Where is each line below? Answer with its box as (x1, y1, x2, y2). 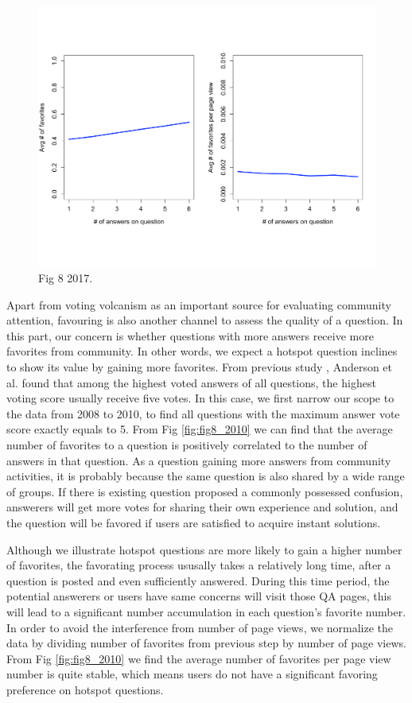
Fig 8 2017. (38, 270, 93, 286)
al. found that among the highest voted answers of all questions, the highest (6, 374, 376, 390)
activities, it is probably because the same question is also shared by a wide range (6, 468, 405, 484)
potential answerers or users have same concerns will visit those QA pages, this (6, 588, 391, 604)
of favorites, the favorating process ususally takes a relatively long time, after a (6, 557, 391, 573)
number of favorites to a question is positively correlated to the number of (6, 437, 367, 453)
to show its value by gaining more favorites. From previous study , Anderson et (6, 359, 393, 375)
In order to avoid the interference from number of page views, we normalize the (6, 619, 394, 635)
